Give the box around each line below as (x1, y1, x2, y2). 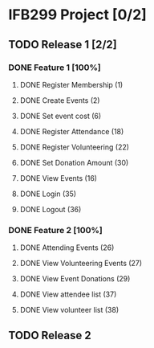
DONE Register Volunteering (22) (19, 142, 130, 152)
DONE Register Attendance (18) (19, 126, 124, 136)
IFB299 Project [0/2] (8, 6, 147, 24)
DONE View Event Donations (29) (19, 274, 131, 284)
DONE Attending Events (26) (19, 243, 115, 252)
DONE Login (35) (19, 189, 77, 199)
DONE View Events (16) (19, 173, 98, 182)
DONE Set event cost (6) (19, 111, 102, 121)
